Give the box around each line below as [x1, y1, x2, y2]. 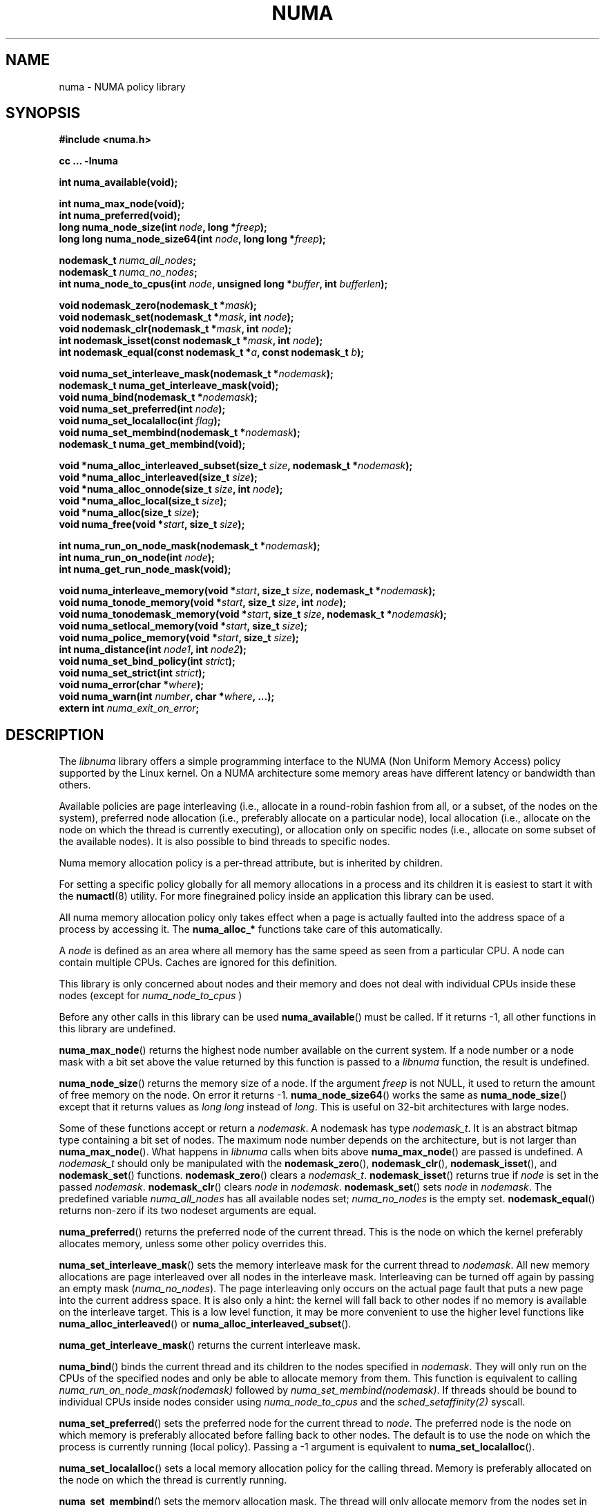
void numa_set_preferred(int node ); [59, 403, 226, 415]
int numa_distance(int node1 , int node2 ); [59, 643, 247, 656]
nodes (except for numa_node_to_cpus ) [59, 990, 242, 1002]
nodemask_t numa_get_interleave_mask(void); [59, 379, 279, 392]
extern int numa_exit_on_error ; [59, 702, 200, 714]
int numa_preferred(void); [59, 209, 181, 222]
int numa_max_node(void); [59, 198, 185, 210]
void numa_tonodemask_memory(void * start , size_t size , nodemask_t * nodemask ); [59, 608, 447, 621]
